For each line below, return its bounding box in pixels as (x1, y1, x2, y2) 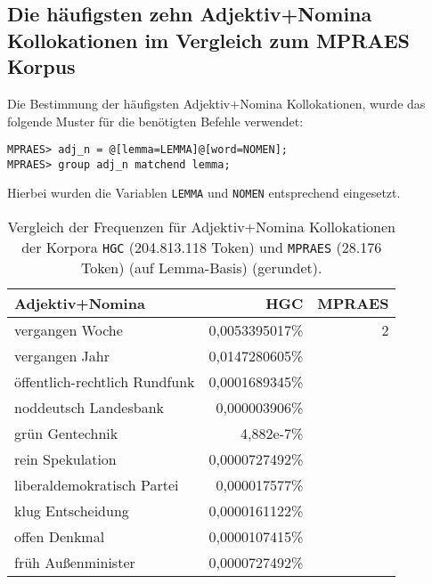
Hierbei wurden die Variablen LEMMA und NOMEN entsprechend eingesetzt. (7, 183, 401, 202)
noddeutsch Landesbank (14, 397, 164, 418)
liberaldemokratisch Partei (14, 474, 179, 496)
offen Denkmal (14, 526, 105, 547)
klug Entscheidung (14, 500, 129, 522)
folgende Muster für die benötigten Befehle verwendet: (7, 111, 304, 130)
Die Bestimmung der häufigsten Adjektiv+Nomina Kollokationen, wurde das (7, 93, 426, 112)
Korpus (7, 53, 76, 80)
